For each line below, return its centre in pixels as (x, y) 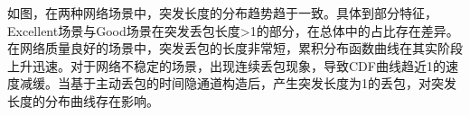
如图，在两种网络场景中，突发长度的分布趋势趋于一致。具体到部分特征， (222, 13)
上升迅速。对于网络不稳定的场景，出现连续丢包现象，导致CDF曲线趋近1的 (226, 65)
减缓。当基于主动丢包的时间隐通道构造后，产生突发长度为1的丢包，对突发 (238, 83)
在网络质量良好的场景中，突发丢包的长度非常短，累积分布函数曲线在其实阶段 (235, 48)
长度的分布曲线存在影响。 (83, 100)
